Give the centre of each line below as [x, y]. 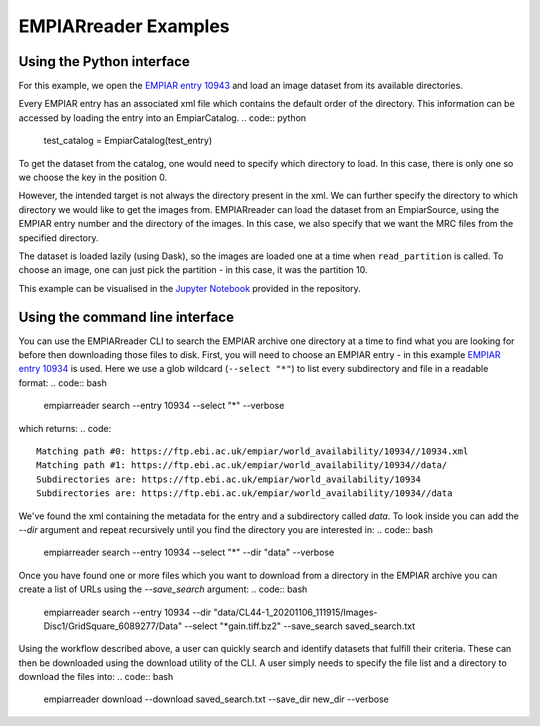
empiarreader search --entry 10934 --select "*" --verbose [164, 406]
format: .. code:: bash [62, 382]
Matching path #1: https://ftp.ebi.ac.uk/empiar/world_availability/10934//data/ [242, 465]
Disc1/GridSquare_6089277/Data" [113, 626]
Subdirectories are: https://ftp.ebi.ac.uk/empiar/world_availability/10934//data [244, 493]
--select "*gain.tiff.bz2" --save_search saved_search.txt [300, 626]
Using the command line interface [126, 316]
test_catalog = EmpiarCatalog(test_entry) [128, 141]
